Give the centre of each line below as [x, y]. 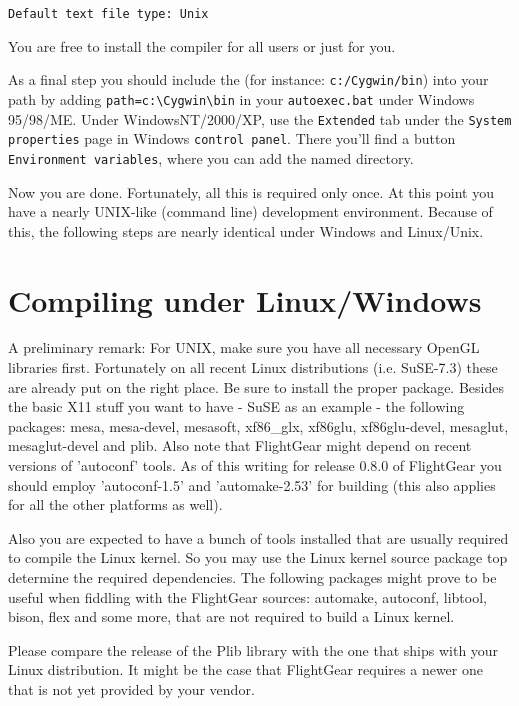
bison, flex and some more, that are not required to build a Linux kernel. [231, 616]
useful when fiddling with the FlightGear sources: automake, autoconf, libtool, [247, 596]
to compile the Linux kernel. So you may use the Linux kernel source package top [258, 557]
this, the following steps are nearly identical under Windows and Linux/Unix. [246, 230]
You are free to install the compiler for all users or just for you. [202, 45]
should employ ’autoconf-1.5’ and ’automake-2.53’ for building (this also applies [252, 484]
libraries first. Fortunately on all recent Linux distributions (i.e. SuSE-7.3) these [253, 367]
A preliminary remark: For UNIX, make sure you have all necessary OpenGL [244, 347]
